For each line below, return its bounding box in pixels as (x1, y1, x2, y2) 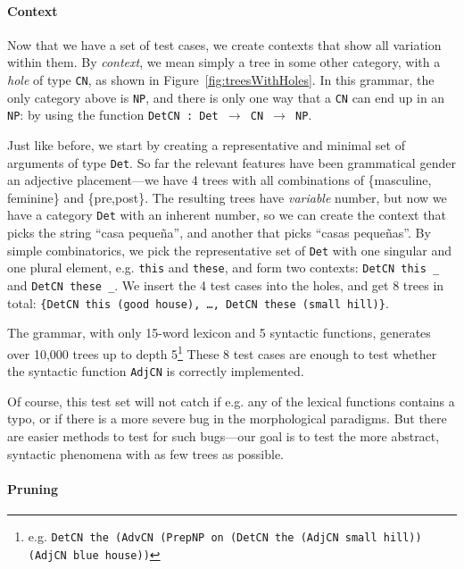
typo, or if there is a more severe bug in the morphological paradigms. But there (7, 409, 447, 428)
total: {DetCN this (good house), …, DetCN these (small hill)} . (7, 293, 389, 312)
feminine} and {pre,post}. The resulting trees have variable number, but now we (7, 188, 447, 206)
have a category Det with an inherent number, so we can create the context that (7, 205, 446, 224)
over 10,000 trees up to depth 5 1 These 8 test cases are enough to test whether (7, 341, 437, 363)
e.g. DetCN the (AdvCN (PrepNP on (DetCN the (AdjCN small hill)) (28, 526, 422, 545)
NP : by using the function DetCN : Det (7, 105, 219, 124)
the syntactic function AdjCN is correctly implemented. (7, 362, 304, 381)
